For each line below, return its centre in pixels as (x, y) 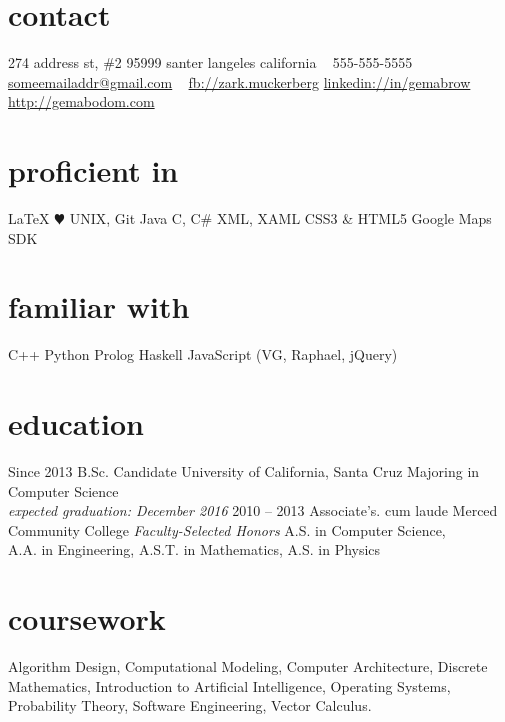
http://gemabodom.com (81, 101)
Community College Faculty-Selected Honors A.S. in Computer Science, (227, 529)
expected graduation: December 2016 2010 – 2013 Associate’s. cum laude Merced (253, 510)
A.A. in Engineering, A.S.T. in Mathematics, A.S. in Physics (194, 549)
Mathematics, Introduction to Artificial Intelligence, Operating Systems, (229, 685)
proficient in (93, 170)
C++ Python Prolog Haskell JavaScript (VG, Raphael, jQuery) (203, 354)
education (76, 423)
